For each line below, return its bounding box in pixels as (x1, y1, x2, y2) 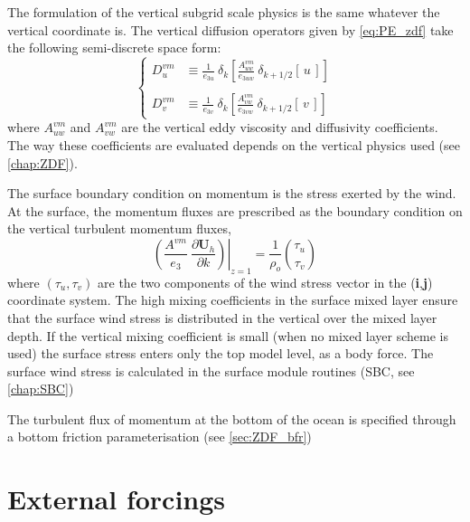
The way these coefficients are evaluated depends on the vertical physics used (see (7, 135, 461, 154)
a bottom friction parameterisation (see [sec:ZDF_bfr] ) (7, 427, 312, 446)
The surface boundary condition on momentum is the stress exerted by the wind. (7, 184, 456, 203)
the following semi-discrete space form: (7, 38, 221, 57)
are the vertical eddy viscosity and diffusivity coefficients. (121, 118, 438, 137)
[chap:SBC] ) (7, 379, 74, 398)
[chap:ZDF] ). (7, 153, 78, 172)
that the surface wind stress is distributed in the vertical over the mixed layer (7, 308, 437, 327)
